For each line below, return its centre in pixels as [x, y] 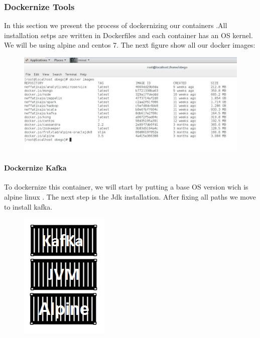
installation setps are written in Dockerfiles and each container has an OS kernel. [128, 35]
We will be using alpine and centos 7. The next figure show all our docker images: [130, 45]
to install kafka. [28, 206]
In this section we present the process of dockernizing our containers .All [116, 25]
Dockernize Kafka [35, 168]
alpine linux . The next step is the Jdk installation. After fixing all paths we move [130, 196]
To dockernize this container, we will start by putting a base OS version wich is [126, 187]
